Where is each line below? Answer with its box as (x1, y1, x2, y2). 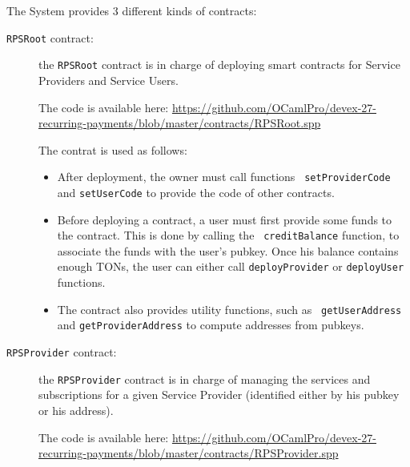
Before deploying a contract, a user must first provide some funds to (57, 211, 392, 227)
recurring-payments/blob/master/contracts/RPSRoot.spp (38, 115, 321, 131)
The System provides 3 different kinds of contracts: (6, 2, 257, 18)
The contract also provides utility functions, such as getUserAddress (57, 300, 402, 317)
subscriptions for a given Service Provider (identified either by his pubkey (38, 386, 400, 403)
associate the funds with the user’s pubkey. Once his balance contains (57, 242, 399, 259)
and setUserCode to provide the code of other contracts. (57, 183, 335, 200)
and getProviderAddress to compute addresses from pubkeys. (57, 316, 364, 333)
